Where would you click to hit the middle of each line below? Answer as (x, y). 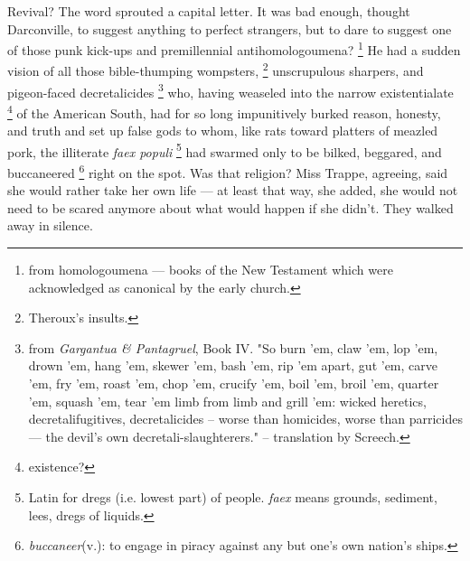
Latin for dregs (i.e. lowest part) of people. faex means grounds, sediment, (233, 497)
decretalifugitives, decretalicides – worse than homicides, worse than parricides (245, 419)
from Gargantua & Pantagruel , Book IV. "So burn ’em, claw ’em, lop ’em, (233, 347)
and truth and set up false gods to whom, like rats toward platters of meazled (223, 131)
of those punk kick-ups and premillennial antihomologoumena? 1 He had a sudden (234, 48)
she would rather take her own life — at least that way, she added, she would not (233, 190)
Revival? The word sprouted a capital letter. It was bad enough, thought (209, 11)
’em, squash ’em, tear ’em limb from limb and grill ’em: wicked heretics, (227, 401)
